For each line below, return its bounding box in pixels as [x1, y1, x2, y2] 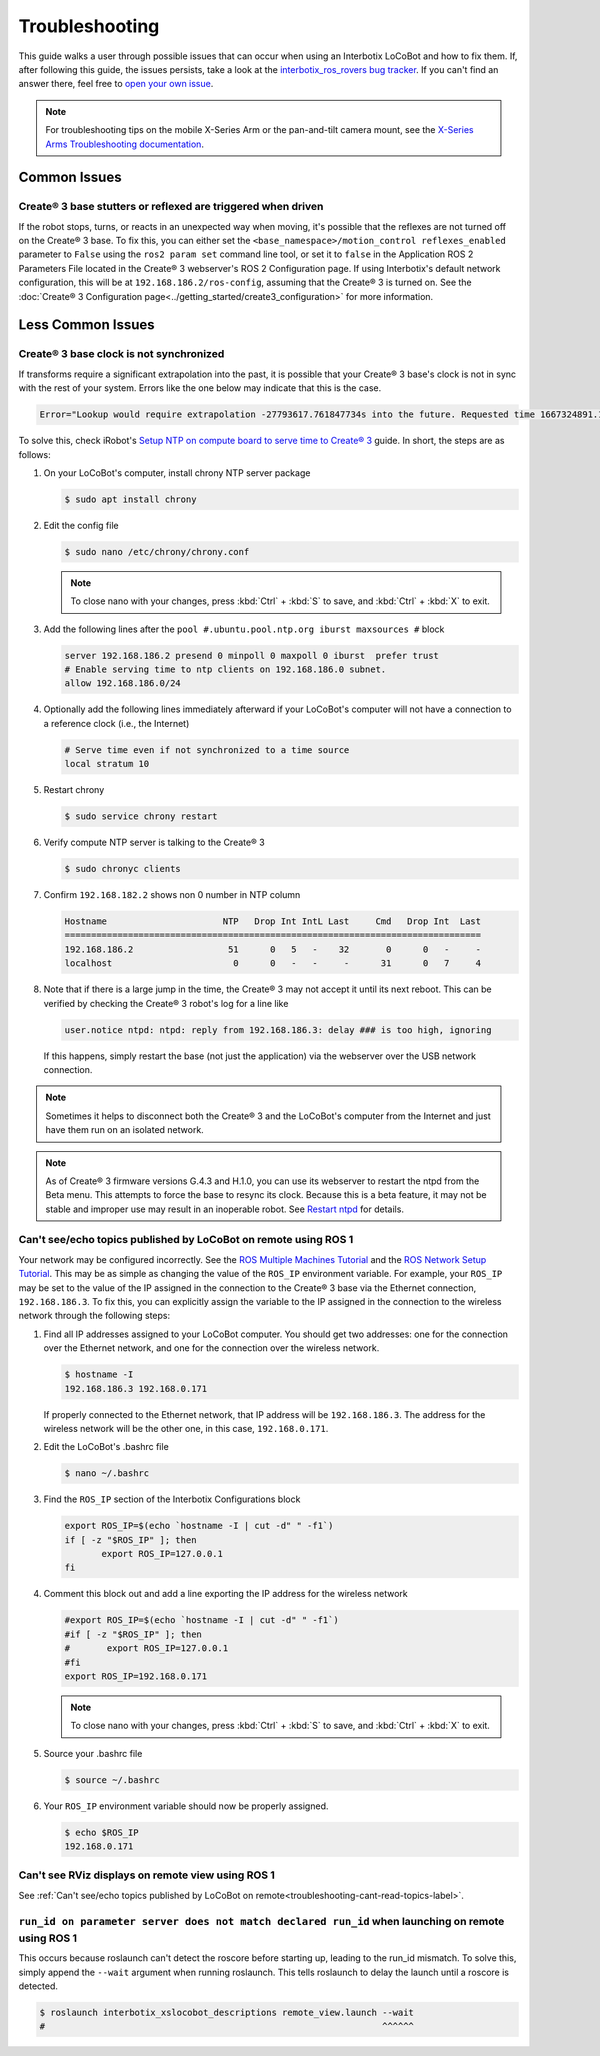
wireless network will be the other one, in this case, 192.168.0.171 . [43, 1422, 329, 1434]
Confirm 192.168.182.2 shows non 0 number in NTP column [43, 889, 301, 901]
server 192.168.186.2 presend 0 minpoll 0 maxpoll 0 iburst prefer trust [64, 650, 440, 661]
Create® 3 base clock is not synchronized [18, 347, 225, 361]
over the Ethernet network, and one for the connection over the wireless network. [43, 1342, 380, 1354]
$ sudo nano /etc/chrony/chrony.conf [64, 546, 250, 557]
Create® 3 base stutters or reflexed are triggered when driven [18, 200, 324, 214]
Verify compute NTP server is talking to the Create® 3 [43, 836, 265, 849]
